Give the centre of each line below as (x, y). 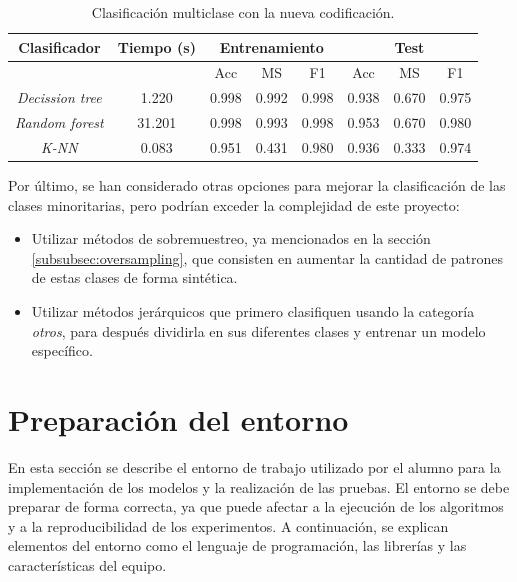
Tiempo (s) (156, 46)
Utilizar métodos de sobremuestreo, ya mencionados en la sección (231, 238)
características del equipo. (87, 564)
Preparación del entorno (178, 419)
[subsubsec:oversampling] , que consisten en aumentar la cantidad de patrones (267, 257)
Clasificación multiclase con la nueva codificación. (243, 12)
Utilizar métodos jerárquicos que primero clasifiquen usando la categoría (253, 311)
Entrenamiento (271, 46)
